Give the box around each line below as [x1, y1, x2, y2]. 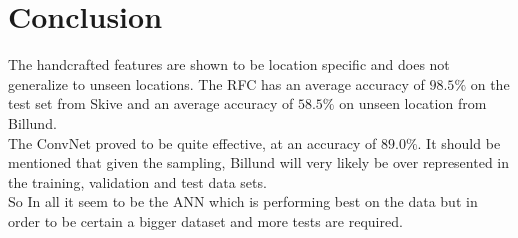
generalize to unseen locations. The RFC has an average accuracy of [8, 73, 425, 94]
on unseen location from [339, 93, 487, 114]
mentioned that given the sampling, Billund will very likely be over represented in [8, 152, 510, 173]
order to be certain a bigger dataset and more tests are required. [8, 210, 403, 231]
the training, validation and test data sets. [8, 171, 267, 192]
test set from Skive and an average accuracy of [8, 93, 294, 114]
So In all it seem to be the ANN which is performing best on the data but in [8, 191, 478, 212]
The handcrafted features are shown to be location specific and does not [8, 54, 450, 75]
